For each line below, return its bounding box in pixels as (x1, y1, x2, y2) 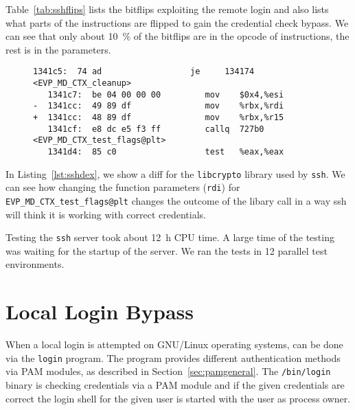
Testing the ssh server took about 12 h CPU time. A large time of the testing (5, 230, 334, 244)
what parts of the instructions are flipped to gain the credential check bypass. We (5, 15, 349, 30)
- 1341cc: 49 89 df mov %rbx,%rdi (33, 101, 284, 111)
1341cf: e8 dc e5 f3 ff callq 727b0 (47, 124, 264, 134)
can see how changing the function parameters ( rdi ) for (5, 180, 240, 194)
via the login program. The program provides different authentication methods (5, 350, 341, 365)
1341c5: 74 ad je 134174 (33, 67, 255, 77)
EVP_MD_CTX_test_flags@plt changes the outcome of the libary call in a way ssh (5, 193, 347, 207)
